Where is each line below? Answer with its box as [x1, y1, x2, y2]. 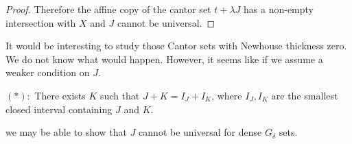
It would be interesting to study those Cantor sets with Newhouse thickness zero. [5, 38, 347, 53]
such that [100, 88, 140, 102]
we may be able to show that [5, 125, 127, 139]
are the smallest [271, 88, 338, 102]
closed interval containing [5, 101, 113, 116]
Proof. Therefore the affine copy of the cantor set [5, 2, 211, 16]
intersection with [5, 15, 76, 29]
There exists [34, 88, 86, 102]
